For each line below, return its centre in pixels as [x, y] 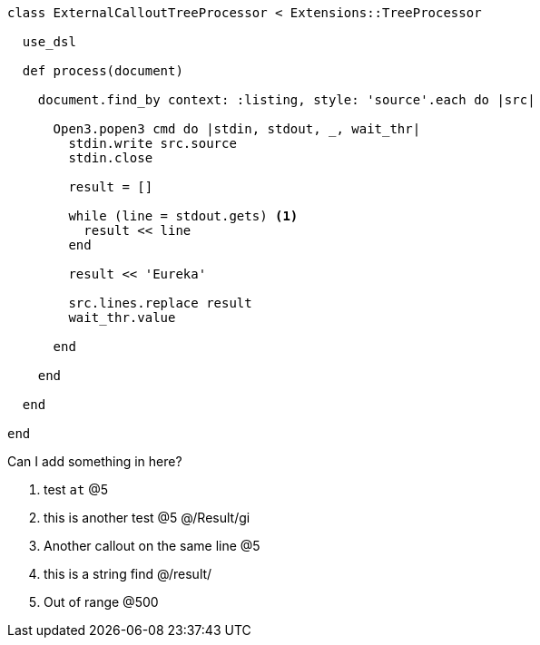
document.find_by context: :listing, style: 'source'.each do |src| [286, 100]
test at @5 [76, 489]
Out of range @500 [101, 602]
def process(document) [103, 71]
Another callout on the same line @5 [152, 546]
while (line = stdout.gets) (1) [183, 216]
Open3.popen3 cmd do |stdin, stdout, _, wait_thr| [237, 129]
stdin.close [111, 158]
